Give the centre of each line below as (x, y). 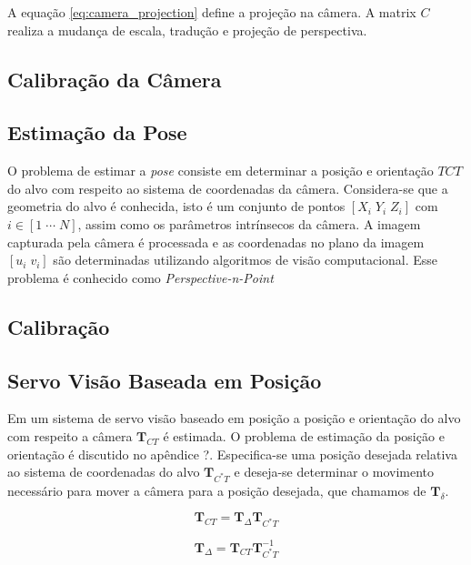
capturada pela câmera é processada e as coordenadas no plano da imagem (216, 242)
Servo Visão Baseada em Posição (165, 380)
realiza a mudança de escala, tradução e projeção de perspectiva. (187, 30)
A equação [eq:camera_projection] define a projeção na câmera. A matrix (212, 12)
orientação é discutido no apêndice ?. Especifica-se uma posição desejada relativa (232, 454)
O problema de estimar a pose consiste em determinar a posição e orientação (220, 171)
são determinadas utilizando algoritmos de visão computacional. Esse (246, 260)
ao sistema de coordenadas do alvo (104, 472)
